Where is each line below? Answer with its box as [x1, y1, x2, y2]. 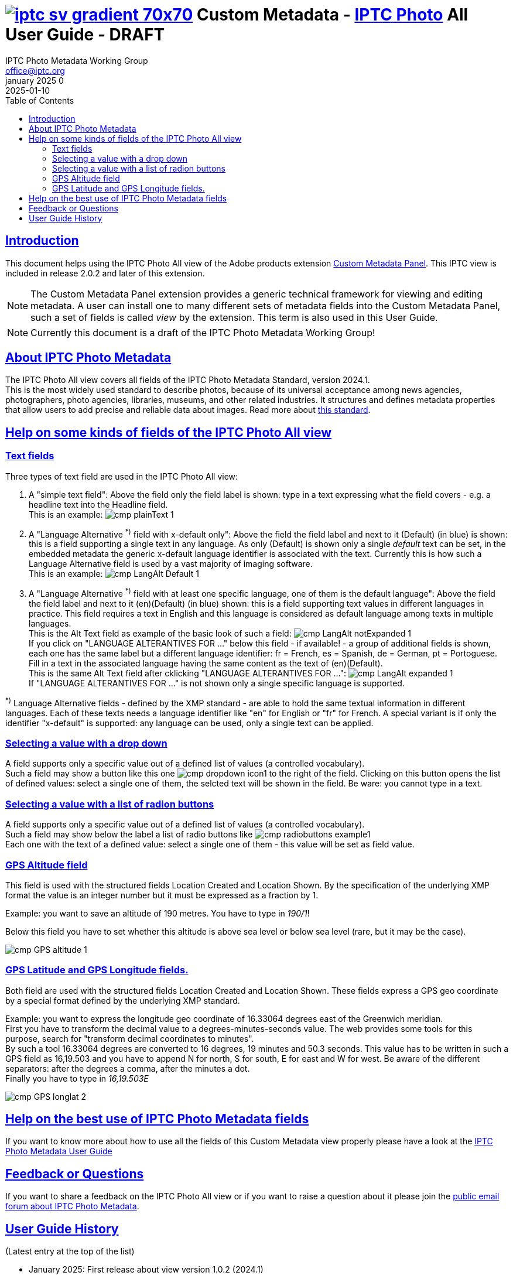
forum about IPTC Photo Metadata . [5, 1201, 139, 1212]
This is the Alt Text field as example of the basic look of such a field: [29, 628, 292, 638]
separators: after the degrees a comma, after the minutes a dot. [5, 1063, 250, 1073]
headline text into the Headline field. [29, 499, 168, 509]
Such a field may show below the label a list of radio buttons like [5, 829, 253, 840]
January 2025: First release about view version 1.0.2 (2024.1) [29, 1264, 264, 1275]
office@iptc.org [5, 65, 65, 76]
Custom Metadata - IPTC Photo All [196, 5, 468, 25]
